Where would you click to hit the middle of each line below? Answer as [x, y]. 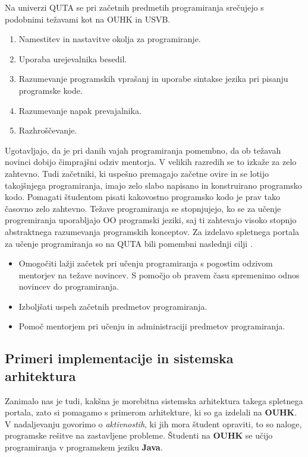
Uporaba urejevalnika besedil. [73, 58]
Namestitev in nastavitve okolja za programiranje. [110, 39]
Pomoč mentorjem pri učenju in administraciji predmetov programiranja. [152, 326]
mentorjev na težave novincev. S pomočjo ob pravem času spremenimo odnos [159, 274]
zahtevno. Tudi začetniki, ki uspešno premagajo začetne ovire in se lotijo [137, 173]
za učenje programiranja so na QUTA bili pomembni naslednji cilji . [129, 243]
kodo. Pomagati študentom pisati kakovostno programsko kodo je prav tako [143, 197]
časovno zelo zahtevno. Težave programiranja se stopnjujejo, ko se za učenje [143, 208]
